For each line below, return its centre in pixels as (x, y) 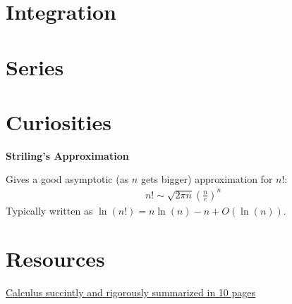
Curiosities (59, 121)
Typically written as (49, 210)
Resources (55, 259)
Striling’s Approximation (67, 155)
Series (35, 66)
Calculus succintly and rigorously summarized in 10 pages (131, 292)
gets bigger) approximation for (207, 179)
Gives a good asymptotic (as (67, 179)
